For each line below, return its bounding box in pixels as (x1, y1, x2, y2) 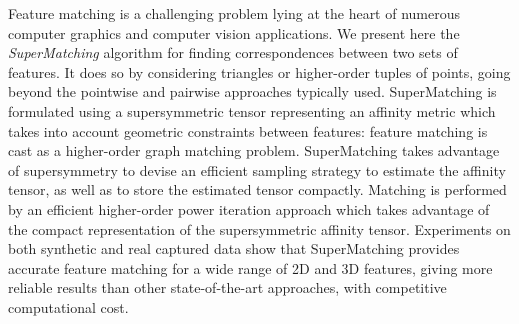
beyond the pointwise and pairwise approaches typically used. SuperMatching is (8, 81, 497, 102)
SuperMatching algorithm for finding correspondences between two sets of (8, 42, 458, 63)
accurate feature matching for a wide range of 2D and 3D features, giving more (8, 257, 493, 278)
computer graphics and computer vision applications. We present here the (8, 22, 460, 43)
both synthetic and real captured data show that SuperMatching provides (8, 238, 460, 259)
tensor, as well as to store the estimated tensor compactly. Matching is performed (8, 179, 507, 200)
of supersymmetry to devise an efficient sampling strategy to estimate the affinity (8, 159, 506, 180)
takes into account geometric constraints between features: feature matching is (8, 120, 488, 141)
